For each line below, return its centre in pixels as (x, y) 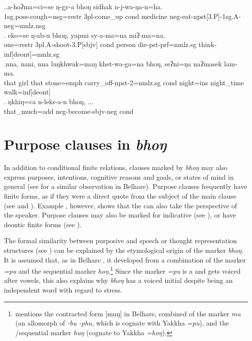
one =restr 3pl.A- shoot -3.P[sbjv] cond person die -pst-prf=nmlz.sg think (109, 44)
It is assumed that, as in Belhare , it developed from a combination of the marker (125, 259)
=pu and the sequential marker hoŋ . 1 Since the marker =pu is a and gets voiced (122, 270)
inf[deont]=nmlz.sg (32, 54)
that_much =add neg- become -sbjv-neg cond (69, 111)
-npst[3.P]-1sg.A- (216, 16)
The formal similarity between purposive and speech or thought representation (120, 240)
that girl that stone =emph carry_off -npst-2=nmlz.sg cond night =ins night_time (124, 82)
